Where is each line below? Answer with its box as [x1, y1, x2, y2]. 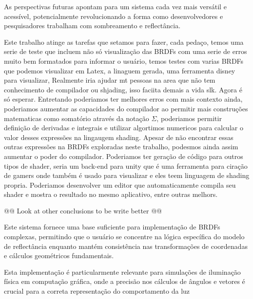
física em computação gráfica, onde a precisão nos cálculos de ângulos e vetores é [4, 276, 245, 286]
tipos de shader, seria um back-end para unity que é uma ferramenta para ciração [4, 160, 248, 171]
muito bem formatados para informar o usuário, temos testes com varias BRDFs [4, 55, 244, 66]
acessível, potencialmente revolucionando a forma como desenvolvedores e [4, 11, 223, 21]
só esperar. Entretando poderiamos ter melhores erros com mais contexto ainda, [4, 94, 243, 104]
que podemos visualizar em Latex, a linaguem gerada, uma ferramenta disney [4, 65, 235, 75]
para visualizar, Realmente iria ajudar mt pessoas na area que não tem [4, 75, 215, 85]
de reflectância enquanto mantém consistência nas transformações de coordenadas [4, 241, 248, 251]
